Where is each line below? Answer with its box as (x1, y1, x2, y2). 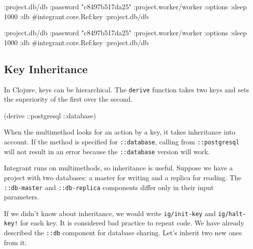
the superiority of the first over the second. (4, 94, 133, 104)
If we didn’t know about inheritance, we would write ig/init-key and (4, 208, 216, 218)
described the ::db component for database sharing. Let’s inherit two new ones (4, 227, 242, 238)
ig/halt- (218, 210, 246, 218)
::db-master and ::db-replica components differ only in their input (4, 182, 214, 192)
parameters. (4, 192, 39, 202)
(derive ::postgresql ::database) (4, 110, 96, 120)
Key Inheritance (4, 61, 88, 76)
